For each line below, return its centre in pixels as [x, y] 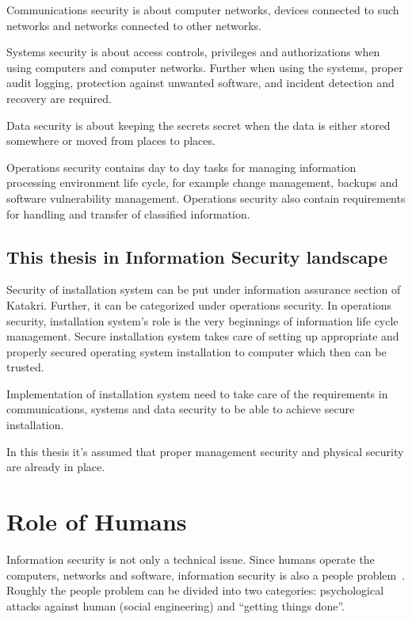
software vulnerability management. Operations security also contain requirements [206, 198]
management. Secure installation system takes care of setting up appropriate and [203, 336]
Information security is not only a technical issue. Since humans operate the [191, 559]
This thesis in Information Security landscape [197, 256]
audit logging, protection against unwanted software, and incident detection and [200, 83]
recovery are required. [59, 98]
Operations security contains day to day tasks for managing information [181, 167]
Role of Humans [97, 521]
